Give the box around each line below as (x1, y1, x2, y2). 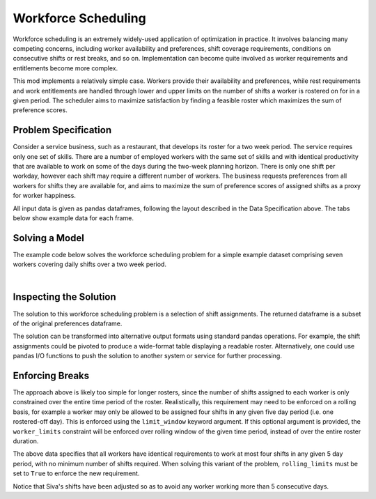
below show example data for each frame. (13, 213, 134, 222)
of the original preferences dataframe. (13, 319, 123, 328)
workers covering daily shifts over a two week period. (13, 260, 167, 268)
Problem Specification (13, 124, 111, 136)
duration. (13, 436, 39, 445)
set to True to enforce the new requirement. (13, 469, 140, 477)
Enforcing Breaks (13, 369, 90, 381)
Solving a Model (13, 232, 85, 244)
